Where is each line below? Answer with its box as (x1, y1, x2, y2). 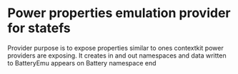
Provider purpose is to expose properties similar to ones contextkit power (7, 43, 224, 52)
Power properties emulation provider (7, 5, 231, 21)
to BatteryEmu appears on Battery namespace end (7, 58, 157, 67)
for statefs (7, 20, 71, 36)
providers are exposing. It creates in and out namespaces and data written (7, 51, 227, 60)
